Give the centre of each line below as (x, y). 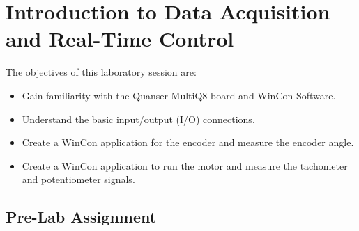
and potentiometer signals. (78, 179)
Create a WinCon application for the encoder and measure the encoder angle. (188, 142)
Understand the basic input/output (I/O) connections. (138, 119)
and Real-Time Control (120, 39)
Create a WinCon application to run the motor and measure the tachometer (185, 165)
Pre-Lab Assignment (81, 217)
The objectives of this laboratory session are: (101, 72)
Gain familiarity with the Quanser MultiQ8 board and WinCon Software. (179, 95)
